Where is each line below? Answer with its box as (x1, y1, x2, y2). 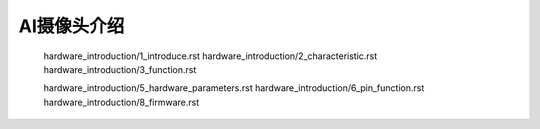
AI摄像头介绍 (18, 15, 125, 37)
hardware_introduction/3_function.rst (43, 63, 197, 75)
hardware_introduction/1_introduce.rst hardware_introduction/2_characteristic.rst (43, 50, 378, 62)
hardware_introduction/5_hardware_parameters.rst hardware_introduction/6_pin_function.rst (43, 82, 425, 94)
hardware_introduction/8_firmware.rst (43, 96, 200, 108)
